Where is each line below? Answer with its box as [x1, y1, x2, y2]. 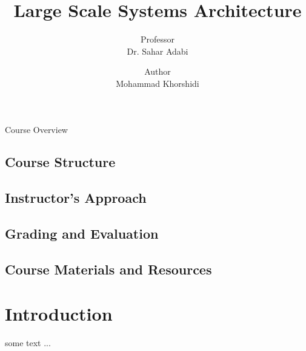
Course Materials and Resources [5, 259, 212, 278]
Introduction [5, 301, 113, 326]
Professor [140, 33, 175, 46]
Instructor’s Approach [5, 188, 147, 207]
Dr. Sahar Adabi [127, 44, 188, 57]
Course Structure [5, 152, 116, 171]
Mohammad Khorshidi [116, 77, 199, 89]
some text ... [5, 336, 51, 349]
